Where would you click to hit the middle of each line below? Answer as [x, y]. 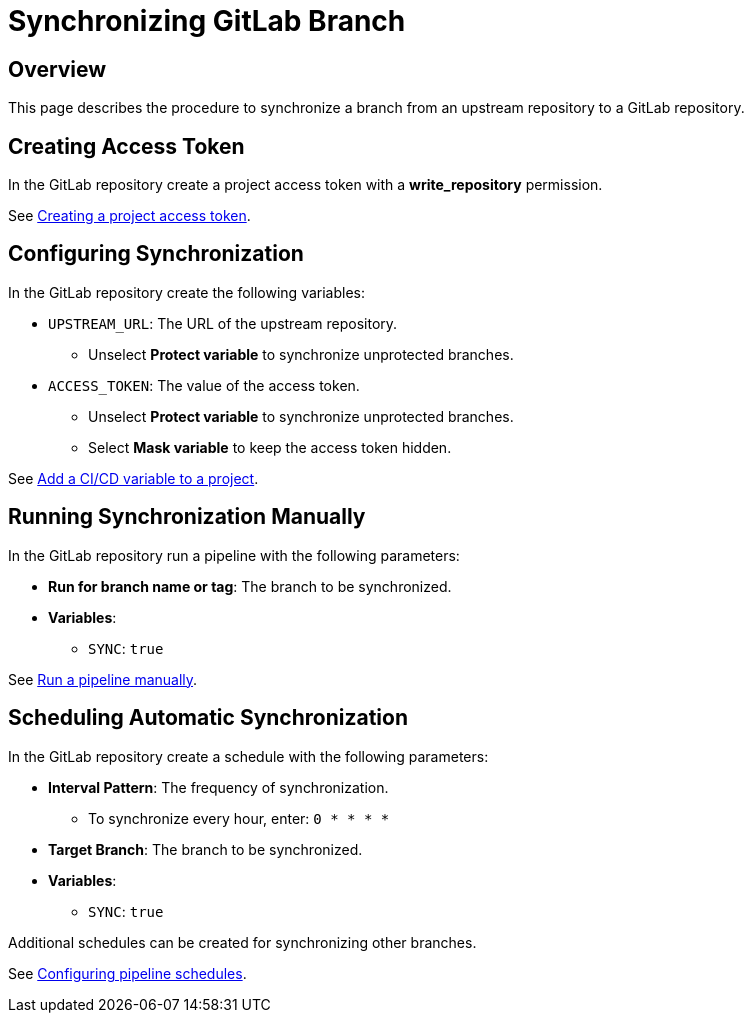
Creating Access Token [126, 146]
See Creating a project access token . [129, 216]
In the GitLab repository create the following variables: [187, 292]
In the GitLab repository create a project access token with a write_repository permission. [305, 185]
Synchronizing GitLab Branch [207, 21]
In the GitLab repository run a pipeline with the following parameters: [234, 555]
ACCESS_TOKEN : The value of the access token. [204, 385]
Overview [57, 69]
